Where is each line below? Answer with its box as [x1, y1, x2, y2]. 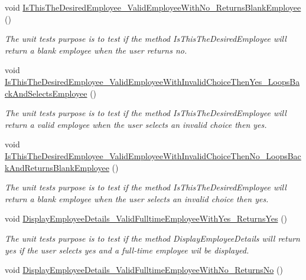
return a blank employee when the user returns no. [5, 44, 187, 56]
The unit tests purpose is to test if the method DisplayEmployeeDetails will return [5, 232, 300, 244]
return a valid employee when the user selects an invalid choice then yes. [5, 118, 267, 130]
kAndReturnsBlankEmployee [5, 161, 109, 173]
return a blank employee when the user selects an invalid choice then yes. [5, 192, 269, 205]
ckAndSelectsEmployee [5, 87, 87, 99]
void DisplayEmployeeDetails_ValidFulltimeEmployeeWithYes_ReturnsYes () [5, 212, 288, 225]
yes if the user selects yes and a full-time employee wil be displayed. [5, 243, 249, 256]
